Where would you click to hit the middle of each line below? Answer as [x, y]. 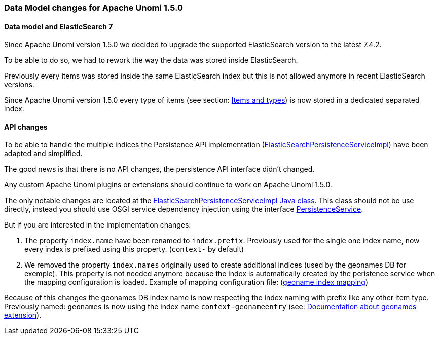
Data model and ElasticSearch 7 [59, 26]
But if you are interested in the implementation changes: [98, 225]
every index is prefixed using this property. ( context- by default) [134, 249]
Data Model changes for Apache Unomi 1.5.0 [94, 8]
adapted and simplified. [43, 154]
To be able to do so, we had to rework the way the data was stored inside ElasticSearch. [151, 60]
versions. [19, 85]
